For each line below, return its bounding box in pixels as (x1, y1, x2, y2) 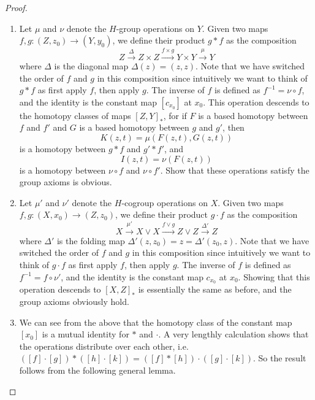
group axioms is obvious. (19, 175, 112, 188)
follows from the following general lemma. (19, 363, 176, 376)
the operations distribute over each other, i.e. (19, 339, 189, 352)
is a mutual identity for (42, 328, 129, 340)
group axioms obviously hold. (19, 294, 129, 307)
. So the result (253, 352, 306, 364)
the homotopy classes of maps (19, 109, 131, 121)
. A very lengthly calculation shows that (158, 328, 309, 340)
